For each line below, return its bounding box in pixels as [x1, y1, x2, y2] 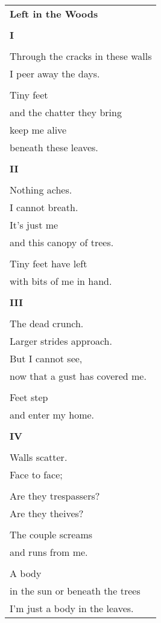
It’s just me [10, 218, 58, 232]
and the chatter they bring [10, 105, 122, 119]
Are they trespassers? [10, 489, 100, 503]
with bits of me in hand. [10, 274, 112, 288]
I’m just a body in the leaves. [10, 601, 134, 615]
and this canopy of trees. [10, 235, 114, 249]
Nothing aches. [10, 183, 72, 197]
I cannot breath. [10, 200, 78, 214]
